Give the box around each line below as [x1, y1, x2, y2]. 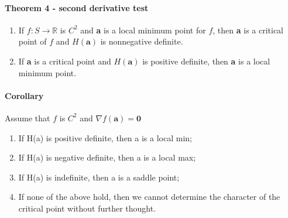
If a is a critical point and [18, 54, 111, 67]
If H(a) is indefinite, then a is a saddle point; [18, 171, 180, 183]
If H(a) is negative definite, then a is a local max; [18, 151, 196, 163]
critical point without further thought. [18, 202, 156, 214]
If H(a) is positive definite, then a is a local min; [18, 131, 192, 144]
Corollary [5, 89, 44, 101]
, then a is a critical [212, 23, 284, 36]
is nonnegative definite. [100, 35, 183, 47]
